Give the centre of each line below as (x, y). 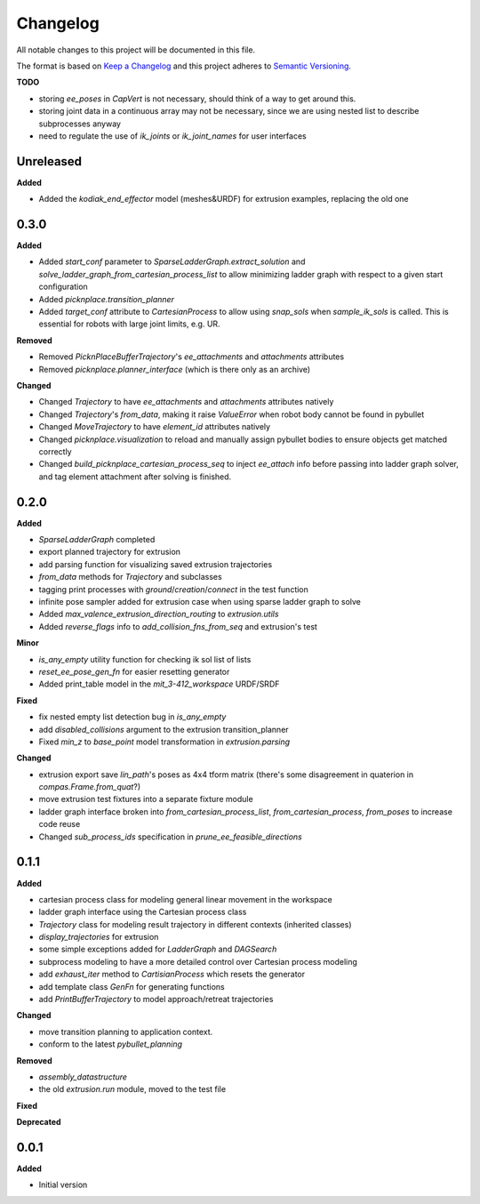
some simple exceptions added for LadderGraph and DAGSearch (158, 949)
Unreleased (49, 161)
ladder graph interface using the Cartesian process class (143, 912)
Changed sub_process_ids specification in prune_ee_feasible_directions (170, 837)
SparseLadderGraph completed (97, 540)
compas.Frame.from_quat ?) (90, 787)
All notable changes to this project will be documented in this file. (136, 50)
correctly (55, 451)
